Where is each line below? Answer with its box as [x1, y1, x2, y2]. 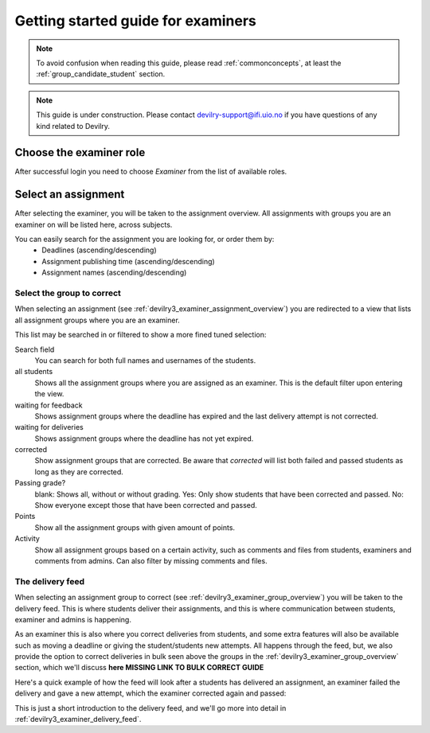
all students [14, 367, 53, 376]
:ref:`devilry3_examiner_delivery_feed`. [14, 715, 142, 724]
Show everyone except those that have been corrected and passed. [34, 501, 258, 510]
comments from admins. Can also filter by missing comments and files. [34, 556, 268, 565]
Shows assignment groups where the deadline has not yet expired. [34, 434, 254, 443]
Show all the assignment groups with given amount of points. [34, 522, 235, 532]
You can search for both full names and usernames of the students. [34, 355, 256, 365]
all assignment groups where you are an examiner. [14, 315, 181, 325]
